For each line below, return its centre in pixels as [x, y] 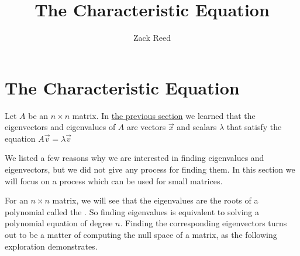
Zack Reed [152, 38]
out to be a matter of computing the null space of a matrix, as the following [141, 234]
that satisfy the [254, 127]
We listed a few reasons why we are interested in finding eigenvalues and [135, 158]
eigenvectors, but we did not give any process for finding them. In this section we [150, 169]
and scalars [197, 127]
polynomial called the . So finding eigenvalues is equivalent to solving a [132, 211]
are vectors [146, 127]
